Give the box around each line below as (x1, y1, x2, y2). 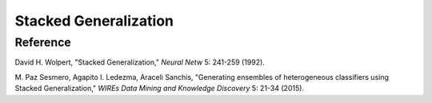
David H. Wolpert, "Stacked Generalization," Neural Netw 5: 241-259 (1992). (14, 57, 266, 67)
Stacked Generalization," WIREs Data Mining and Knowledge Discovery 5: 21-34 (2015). (14, 84, 304, 93)
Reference (14, 35, 71, 50)
